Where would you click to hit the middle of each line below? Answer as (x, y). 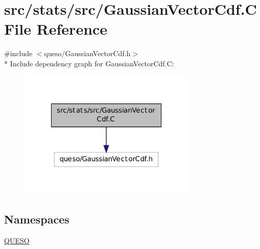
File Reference (56, 29)
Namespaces (37, 219)
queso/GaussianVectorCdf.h (87, 53)
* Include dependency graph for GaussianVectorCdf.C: (89, 63)
